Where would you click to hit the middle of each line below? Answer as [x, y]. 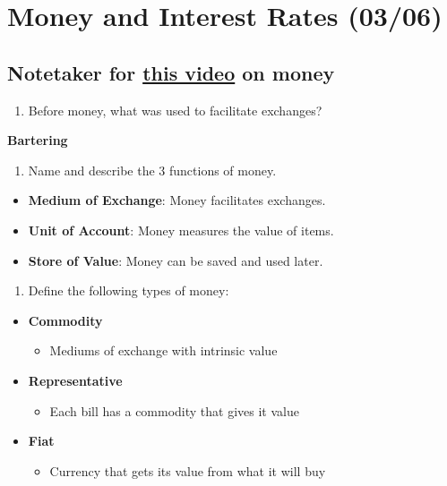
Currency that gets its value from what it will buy [188, 470]
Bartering [38, 140]
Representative [75, 380]
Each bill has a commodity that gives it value [174, 410]
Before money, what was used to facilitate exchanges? [175, 110]
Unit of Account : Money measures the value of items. [181, 230]
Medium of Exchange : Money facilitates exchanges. [177, 200]
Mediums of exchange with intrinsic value [163, 350]
